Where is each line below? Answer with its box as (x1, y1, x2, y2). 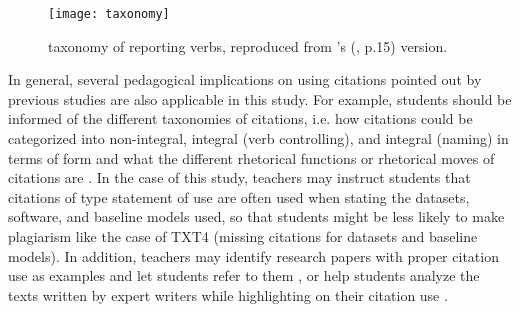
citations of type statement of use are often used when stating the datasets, (8, 186, 470, 207)
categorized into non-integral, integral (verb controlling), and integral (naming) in (8, 128, 509, 149)
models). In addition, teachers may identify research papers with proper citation (8, 245, 499, 266)
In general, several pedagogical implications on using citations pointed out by (8, 69, 482, 90)
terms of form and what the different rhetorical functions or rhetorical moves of (8, 147, 495, 168)
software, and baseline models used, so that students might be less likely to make (8, 206, 505, 227)
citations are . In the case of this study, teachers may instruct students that (8, 167, 471, 188)
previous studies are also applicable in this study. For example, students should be (8, 88, 512, 109)
